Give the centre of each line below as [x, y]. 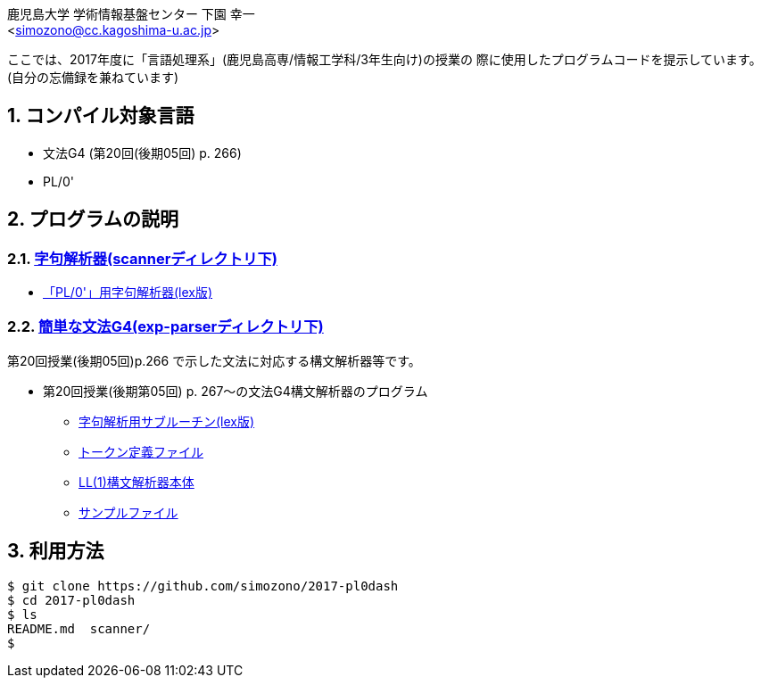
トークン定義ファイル [141, 451]
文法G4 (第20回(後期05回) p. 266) [142, 153]
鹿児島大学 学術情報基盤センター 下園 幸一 [131, 14]
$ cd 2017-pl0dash [71, 600]
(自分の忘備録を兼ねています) [93, 77]
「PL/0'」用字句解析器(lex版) [128, 293]
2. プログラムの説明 [93, 219]
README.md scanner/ [79, 628]
